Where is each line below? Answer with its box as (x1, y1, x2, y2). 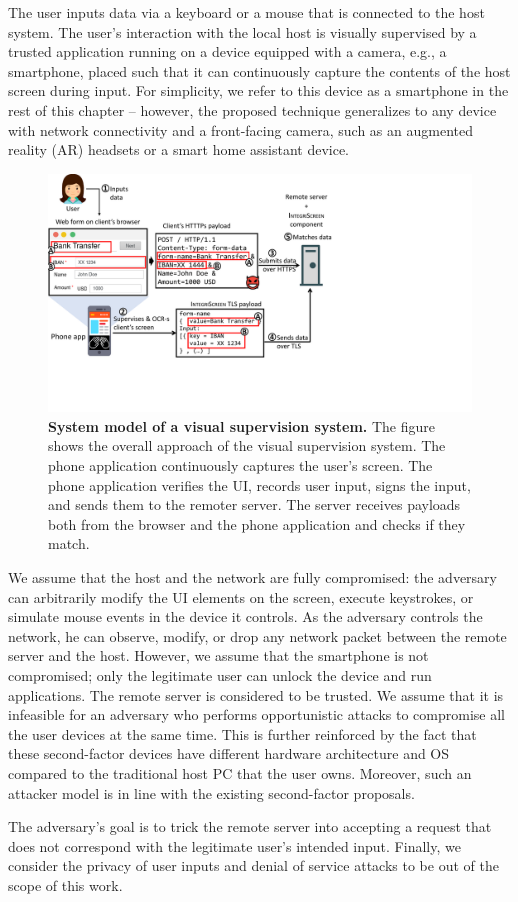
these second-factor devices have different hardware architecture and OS (8, 743, 450, 764)
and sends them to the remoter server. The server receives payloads (48, 494, 461, 515)
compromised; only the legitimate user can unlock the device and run (8, 664, 432, 685)
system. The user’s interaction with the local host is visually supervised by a (8, 21, 477, 42)
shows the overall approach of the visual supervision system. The (48, 435, 446, 456)
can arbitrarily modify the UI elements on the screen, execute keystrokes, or (8, 586, 474, 607)
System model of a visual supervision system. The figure (48, 415, 436, 436)
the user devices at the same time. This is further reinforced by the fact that (8, 723, 477, 744)
